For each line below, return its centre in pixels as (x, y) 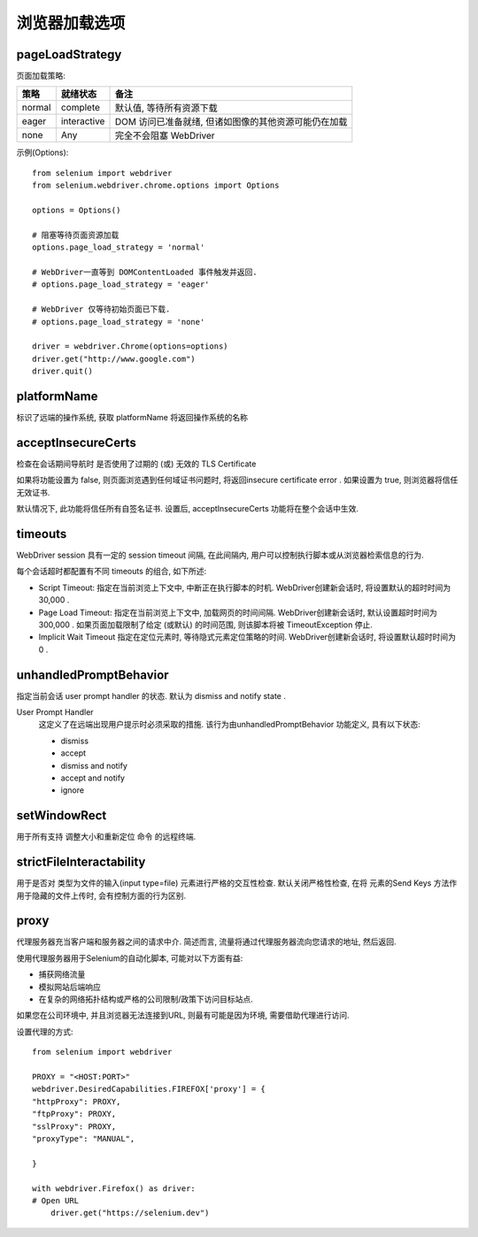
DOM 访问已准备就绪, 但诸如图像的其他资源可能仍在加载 (231, 122)
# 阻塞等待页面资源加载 (76, 235)
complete (81, 108)
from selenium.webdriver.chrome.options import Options (156, 185)
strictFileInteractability (81, 862)
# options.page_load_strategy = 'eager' (121, 284)
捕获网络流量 (62, 974)
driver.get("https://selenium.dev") (130, 1213)
